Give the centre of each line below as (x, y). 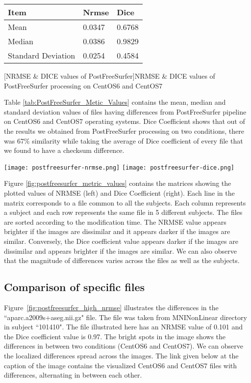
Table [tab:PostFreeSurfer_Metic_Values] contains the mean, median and (115, 102)
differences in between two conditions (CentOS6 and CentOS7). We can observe (124, 346)
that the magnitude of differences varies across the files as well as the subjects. (122, 260)
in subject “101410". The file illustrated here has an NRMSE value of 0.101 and (124, 327)
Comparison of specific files (75, 287)
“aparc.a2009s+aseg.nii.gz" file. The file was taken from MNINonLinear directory (125, 317)
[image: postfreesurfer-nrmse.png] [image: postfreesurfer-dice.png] (119, 167)
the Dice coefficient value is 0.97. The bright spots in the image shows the (115, 336)
